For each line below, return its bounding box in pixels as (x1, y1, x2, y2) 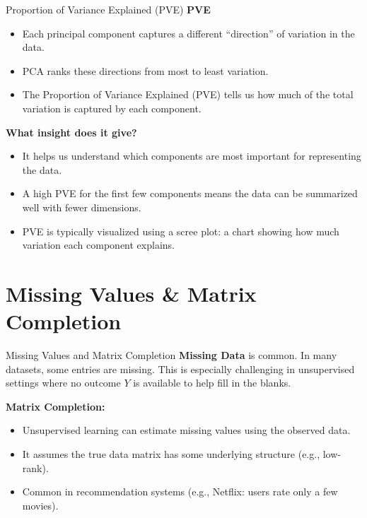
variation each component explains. (22, 237, 175, 252)
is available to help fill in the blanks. (133, 375, 291, 390)
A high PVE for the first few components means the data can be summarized (22, 186, 358, 201)
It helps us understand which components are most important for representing (22, 148, 361, 163)
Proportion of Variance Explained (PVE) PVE (6, 2, 211, 16)
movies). (22, 498, 59, 512)
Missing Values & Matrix (6, 278, 257, 307)
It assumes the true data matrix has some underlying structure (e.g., (22, 447, 320, 461)
